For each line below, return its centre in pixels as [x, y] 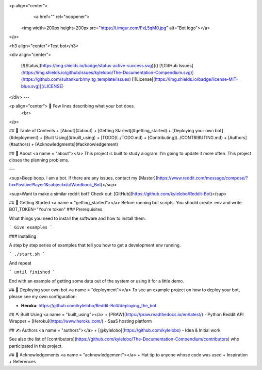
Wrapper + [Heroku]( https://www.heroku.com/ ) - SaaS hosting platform [81, 321]
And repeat [20, 263]
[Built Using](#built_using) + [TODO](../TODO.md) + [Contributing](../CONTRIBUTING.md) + [135, 137]
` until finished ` [32, 272]
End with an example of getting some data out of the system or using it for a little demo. [97, 281]
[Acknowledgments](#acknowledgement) [77, 144]
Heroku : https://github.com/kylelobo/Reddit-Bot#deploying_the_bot [89, 305]
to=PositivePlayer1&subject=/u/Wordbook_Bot [55, 185]
